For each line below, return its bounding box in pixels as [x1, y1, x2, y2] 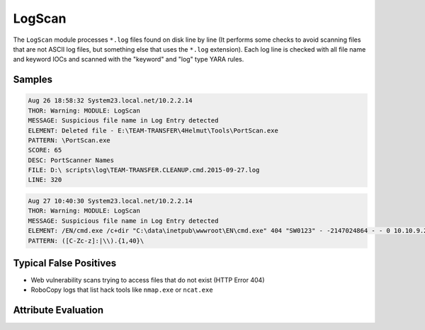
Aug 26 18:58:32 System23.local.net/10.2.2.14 [28, 96, 193, 105]
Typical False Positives [13, 257, 117, 269]
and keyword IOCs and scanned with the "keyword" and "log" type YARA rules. [13, 55, 244, 64]
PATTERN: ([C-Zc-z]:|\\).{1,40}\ [28, 237, 144, 244]
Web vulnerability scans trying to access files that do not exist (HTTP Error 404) [30, 276, 265, 285]
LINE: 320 [28, 176, 62, 184]
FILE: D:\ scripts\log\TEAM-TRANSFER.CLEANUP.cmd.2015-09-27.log [28, 166, 260, 174]
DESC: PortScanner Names [28, 156, 115, 164]
